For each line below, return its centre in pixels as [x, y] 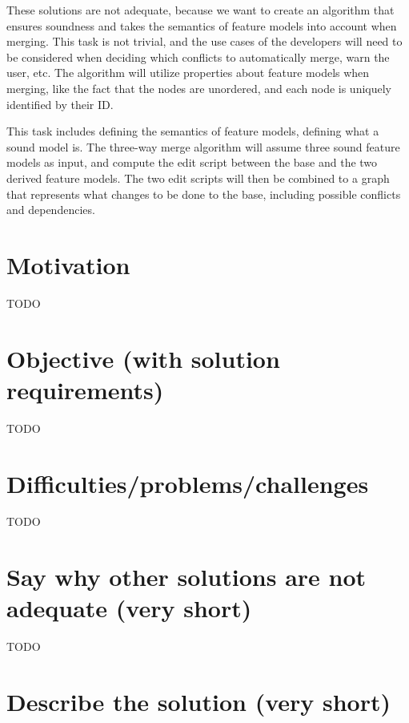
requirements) [85, 389]
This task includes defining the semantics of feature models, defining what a [193, 131]
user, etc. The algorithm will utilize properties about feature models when [188, 73]
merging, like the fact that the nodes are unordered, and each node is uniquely [199, 88]
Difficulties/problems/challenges [188, 483]
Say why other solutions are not [186, 577]
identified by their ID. [60, 104]
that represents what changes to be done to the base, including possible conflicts [204, 194]
